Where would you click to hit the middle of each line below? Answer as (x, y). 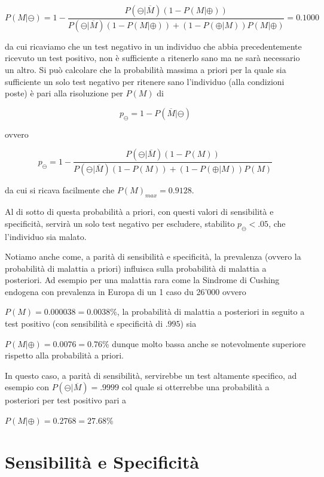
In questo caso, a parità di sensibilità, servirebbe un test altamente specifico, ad (151, 375)
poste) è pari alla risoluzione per (64, 93)
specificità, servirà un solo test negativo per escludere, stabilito (120, 223)
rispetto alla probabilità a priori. (65, 355)
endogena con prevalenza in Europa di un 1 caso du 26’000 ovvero (126, 291)
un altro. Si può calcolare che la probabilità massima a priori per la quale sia (146, 70)
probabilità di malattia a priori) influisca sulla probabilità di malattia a (136, 268)
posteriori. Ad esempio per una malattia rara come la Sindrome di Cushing (142, 280)
